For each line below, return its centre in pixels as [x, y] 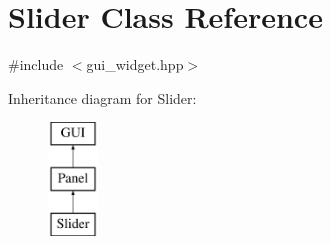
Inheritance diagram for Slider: [102, 97]
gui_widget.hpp [135, 64]
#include [36, 64]
